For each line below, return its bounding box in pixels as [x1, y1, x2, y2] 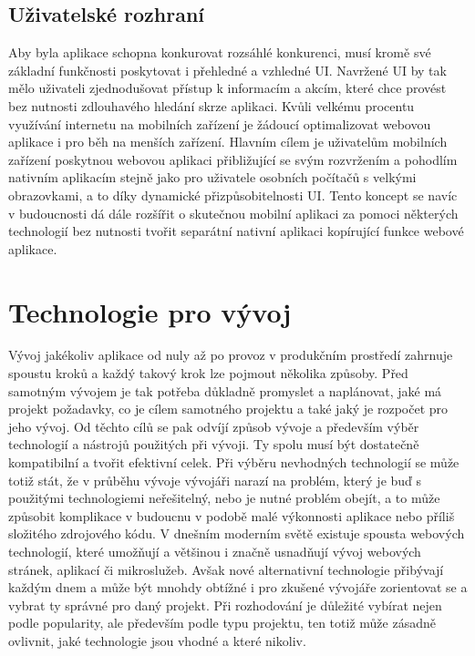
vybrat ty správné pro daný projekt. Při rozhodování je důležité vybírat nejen [8, 595, 442, 614]
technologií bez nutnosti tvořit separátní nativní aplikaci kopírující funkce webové [8, 221, 464, 241]
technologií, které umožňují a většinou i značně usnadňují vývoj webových [8, 541, 421, 560]
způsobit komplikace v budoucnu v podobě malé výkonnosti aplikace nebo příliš [8, 506, 455, 525]
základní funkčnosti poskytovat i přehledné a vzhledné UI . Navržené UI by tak [8, 60, 447, 79]
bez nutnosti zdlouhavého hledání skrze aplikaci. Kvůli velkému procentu [8, 96, 415, 115]
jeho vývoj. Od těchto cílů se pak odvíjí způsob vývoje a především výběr [8, 416, 419, 436]
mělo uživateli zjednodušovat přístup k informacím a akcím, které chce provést [8, 78, 447, 97]
